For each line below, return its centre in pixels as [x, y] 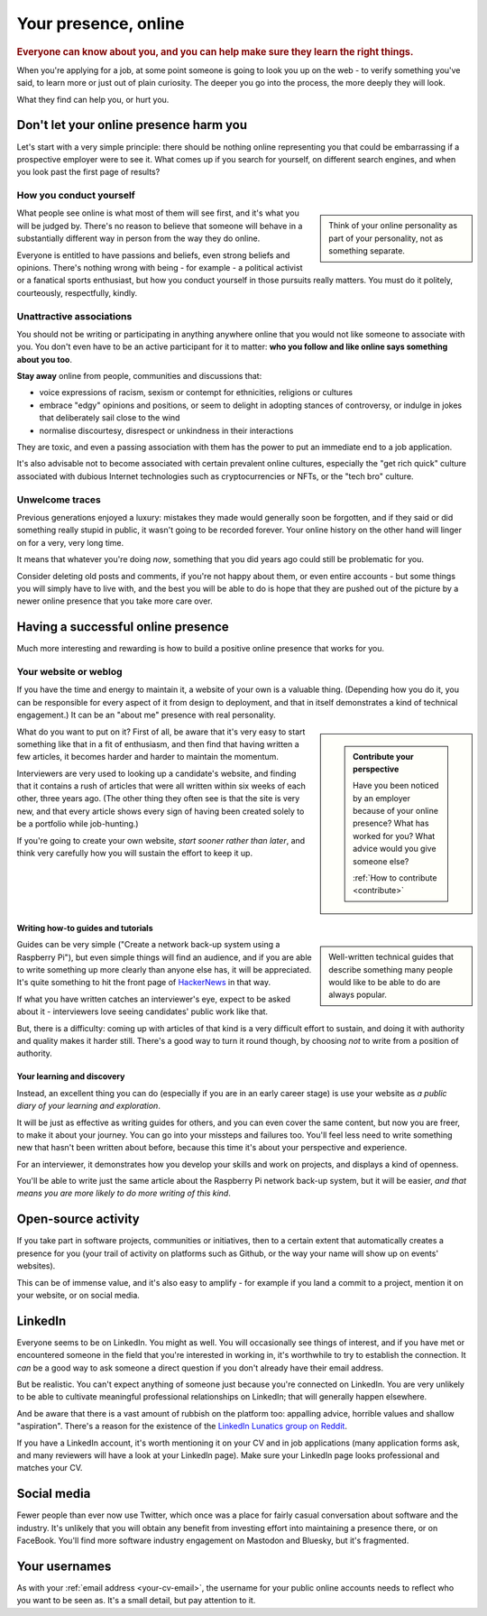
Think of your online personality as [393, 226]
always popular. [358, 995]
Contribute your [383, 756]
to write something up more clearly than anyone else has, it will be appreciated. [164, 969]
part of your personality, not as [386, 238]
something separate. [367, 251]
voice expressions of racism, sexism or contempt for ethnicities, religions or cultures [196, 392]
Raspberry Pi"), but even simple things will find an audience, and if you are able [164, 957]
